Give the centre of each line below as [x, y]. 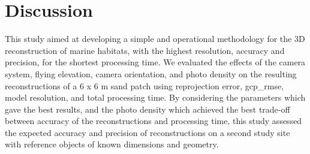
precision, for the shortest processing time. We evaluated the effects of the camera [155, 62]
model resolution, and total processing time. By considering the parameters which [155, 97]
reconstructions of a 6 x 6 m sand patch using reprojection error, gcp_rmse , [145, 85]
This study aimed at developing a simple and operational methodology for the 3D [155, 39]
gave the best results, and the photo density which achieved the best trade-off [148, 109]
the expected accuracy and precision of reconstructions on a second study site [148, 132]
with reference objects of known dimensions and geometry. [112, 144]
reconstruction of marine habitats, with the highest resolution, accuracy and [145, 50]
